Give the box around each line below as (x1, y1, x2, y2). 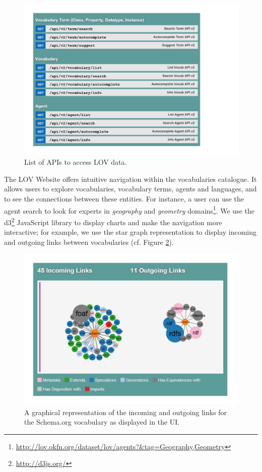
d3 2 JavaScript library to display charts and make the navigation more (4, 215, 222, 227)
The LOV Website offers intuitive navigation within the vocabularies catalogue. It (4, 173, 257, 184)
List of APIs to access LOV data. (24, 157, 127, 167)
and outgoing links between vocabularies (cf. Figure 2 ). (4, 236, 174, 247)
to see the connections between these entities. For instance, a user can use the (4, 193, 244, 204)
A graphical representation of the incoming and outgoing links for (24, 407, 227, 417)
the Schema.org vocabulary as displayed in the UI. (24, 417, 180, 427)
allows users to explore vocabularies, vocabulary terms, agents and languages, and (4, 183, 257, 194)
